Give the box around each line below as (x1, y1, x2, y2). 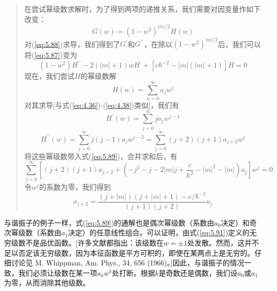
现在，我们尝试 (24, 71, 75, 81)
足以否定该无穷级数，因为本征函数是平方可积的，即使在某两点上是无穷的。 (4, 247, 255, 258)
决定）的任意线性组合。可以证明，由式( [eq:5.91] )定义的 (68, 227, 250, 238)
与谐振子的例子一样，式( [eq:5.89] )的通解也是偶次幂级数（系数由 (4, 217, 215, 228)
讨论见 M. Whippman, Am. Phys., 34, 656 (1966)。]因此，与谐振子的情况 (11, 257, 244, 268)
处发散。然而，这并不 (187, 237, 259, 248)
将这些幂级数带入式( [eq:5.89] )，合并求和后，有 (24, 150, 177, 161)
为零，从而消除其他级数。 (4, 277, 90, 288)
